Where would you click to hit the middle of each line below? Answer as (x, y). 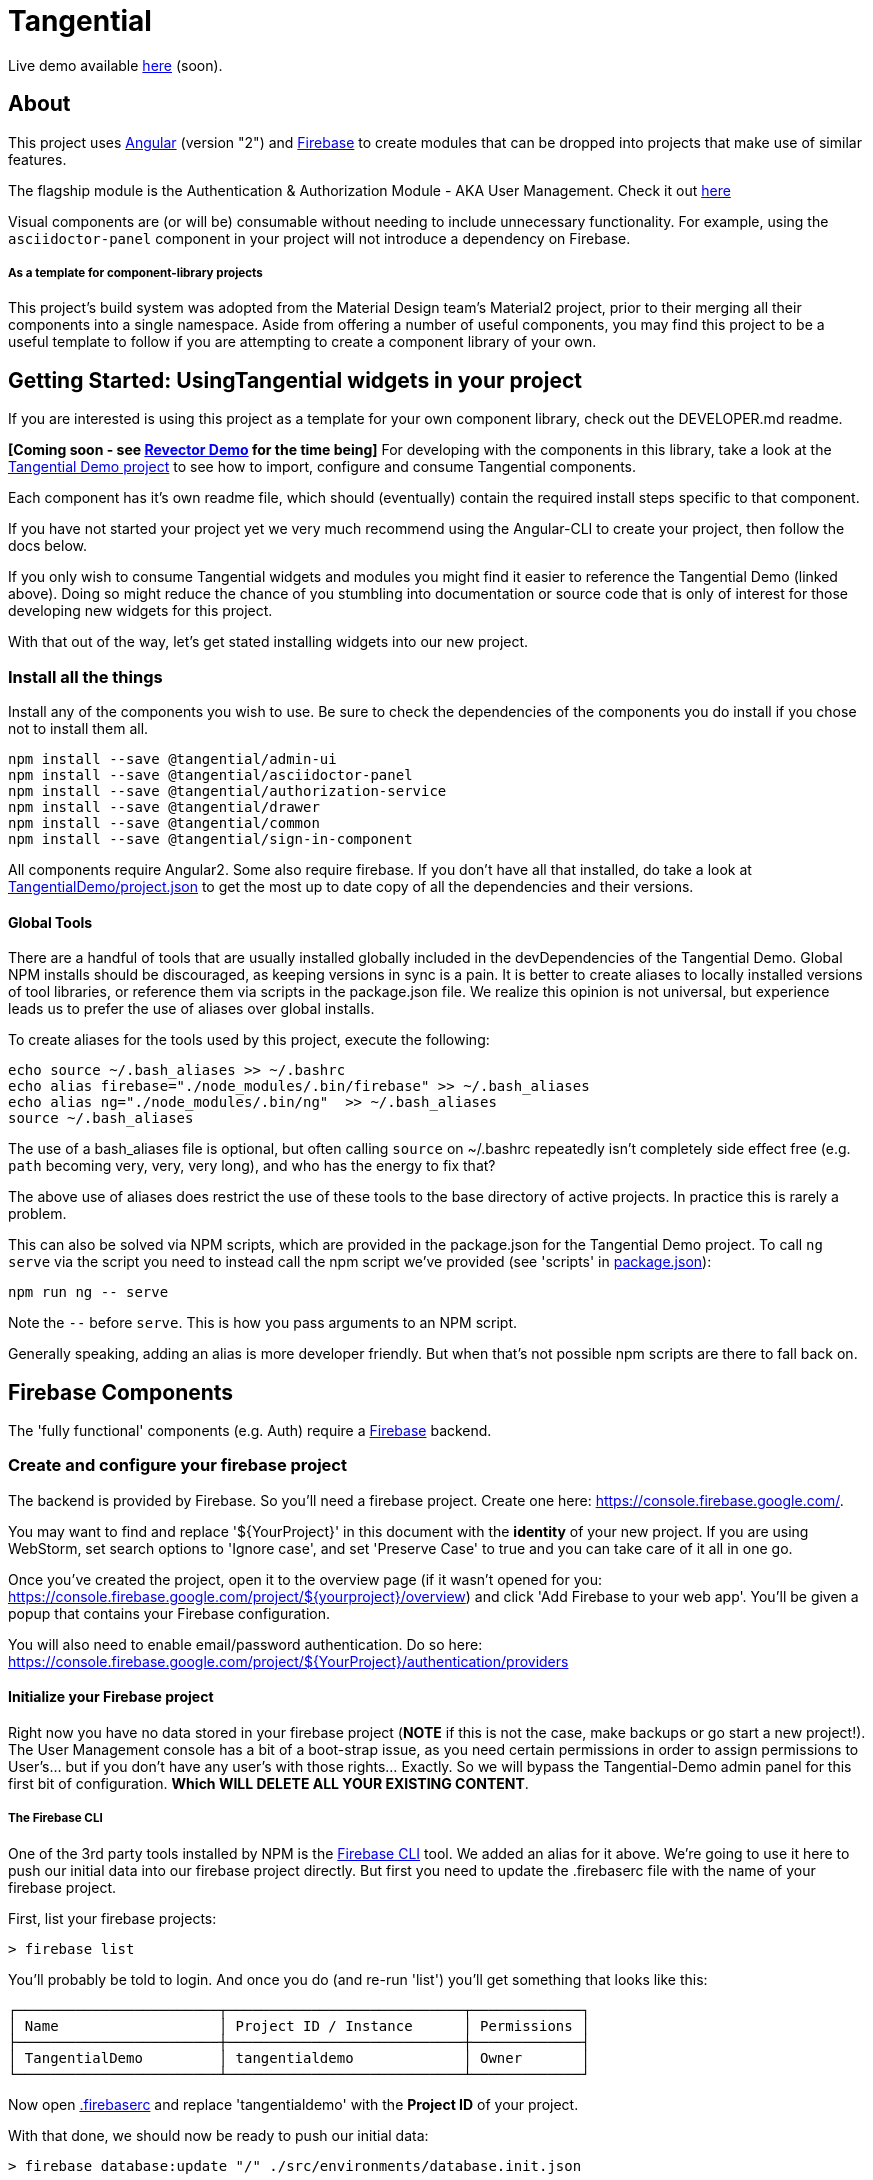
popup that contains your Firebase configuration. (169, 1613)
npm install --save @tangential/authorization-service (227, 790)
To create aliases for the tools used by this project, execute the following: (249, 1040)
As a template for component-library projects (135, 272)
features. (37, 159)
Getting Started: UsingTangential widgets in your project (295, 380)
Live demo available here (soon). (115, 65)
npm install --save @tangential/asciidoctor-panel (210, 774)
